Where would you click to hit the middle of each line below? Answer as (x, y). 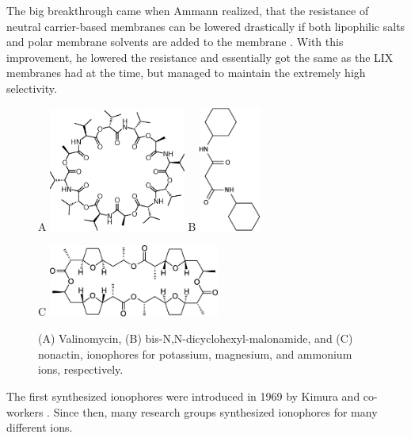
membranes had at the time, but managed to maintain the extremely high (186, 73)
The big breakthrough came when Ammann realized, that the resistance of (188, 10)
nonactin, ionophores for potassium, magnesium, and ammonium (195, 353)
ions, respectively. (81, 369)
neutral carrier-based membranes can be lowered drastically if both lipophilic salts (206, 26)
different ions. (40, 427)
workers (25, 411)
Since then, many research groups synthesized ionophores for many (215, 411)
